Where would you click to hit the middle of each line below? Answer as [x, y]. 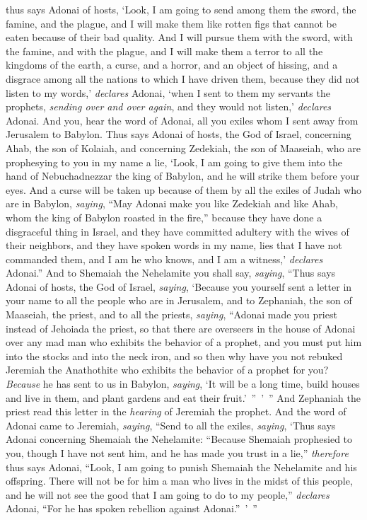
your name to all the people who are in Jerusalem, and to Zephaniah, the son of [179, 300]
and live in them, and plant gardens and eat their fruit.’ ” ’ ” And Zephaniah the [183, 397]
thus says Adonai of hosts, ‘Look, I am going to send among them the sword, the [181, 9]
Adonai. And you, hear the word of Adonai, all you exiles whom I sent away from [182, 120]
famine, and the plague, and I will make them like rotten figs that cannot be [171, 23]
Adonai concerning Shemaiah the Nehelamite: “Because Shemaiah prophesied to [179, 439]
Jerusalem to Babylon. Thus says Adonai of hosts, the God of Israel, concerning [179, 134]
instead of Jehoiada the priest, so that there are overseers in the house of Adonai [181, 328]
